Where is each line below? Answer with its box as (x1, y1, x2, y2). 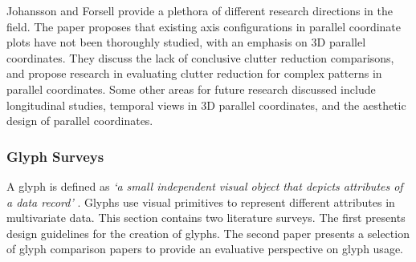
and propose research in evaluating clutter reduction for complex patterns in (6, 65, 382, 82)
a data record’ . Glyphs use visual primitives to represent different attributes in (6, 193, 395, 210)
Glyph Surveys (6, 146, 104, 166)
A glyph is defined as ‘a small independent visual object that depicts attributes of (6, 177, 403, 194)
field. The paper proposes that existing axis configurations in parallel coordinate (6, 18, 402, 34)
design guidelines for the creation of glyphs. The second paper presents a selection (6, 224, 410, 241)
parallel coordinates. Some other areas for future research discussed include (6, 80, 376, 97)
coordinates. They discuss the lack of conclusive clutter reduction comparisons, (6, 49, 394, 66)
